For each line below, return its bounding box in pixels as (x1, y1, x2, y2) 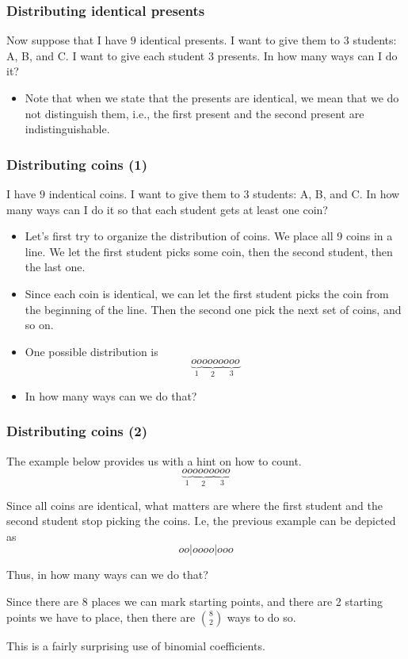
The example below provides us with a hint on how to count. (6, 452, 302, 469)
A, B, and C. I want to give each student (6, 47, 205, 63)
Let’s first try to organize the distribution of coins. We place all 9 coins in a (25, 228, 393, 244)
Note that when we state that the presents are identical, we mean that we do (25, 90, 399, 105)
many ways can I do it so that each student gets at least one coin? (6, 201, 328, 217)
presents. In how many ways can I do (217, 47, 398, 63)
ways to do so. (227, 608, 296, 625)
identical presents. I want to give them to (139, 32, 341, 48)
